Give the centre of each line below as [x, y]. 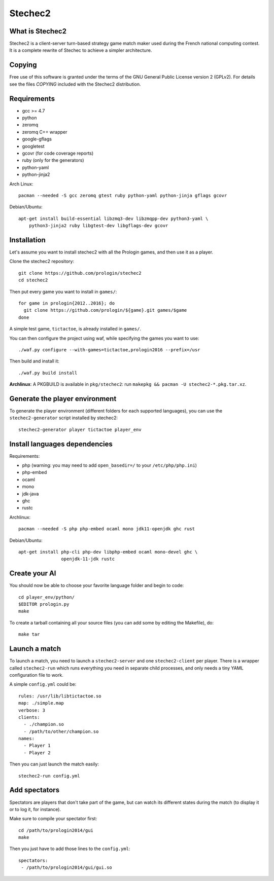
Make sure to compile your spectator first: [53, 819]
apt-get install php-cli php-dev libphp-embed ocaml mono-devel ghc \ [108, 552]
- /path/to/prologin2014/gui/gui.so [67, 868]
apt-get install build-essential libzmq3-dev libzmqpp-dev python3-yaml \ [113, 218]
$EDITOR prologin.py [44, 604]
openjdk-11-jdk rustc [88, 559]
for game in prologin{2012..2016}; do [67, 303]
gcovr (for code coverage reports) [58, 153]
